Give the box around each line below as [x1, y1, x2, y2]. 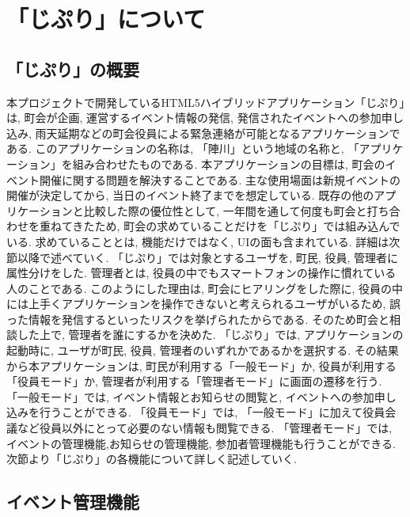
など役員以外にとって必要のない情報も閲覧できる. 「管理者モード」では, [17, 420, 393, 436]
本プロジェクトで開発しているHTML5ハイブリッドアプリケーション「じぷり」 [6, 93, 405, 110]
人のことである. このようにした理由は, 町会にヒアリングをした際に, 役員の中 [6, 279, 404, 296]
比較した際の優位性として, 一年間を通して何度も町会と [83, 202, 367, 219]
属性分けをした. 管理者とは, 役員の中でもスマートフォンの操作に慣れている [6, 264, 397, 281]
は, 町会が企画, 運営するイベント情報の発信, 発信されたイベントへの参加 [6, 109, 382, 126]
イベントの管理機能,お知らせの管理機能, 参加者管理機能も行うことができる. [6, 435, 396, 451]
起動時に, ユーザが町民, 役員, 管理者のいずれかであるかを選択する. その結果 [6, 342, 399, 359]
